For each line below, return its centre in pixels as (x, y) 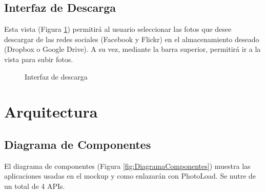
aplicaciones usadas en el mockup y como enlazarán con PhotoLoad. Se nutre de (130, 176)
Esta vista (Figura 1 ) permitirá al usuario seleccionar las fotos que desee (118, 29)
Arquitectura (51, 112)
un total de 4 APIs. (35, 186)
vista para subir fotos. (39, 59)
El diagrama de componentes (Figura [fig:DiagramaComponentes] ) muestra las (127, 166)
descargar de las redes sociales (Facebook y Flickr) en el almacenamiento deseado (132, 39)
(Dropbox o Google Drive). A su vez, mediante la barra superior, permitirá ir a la (132, 49)
